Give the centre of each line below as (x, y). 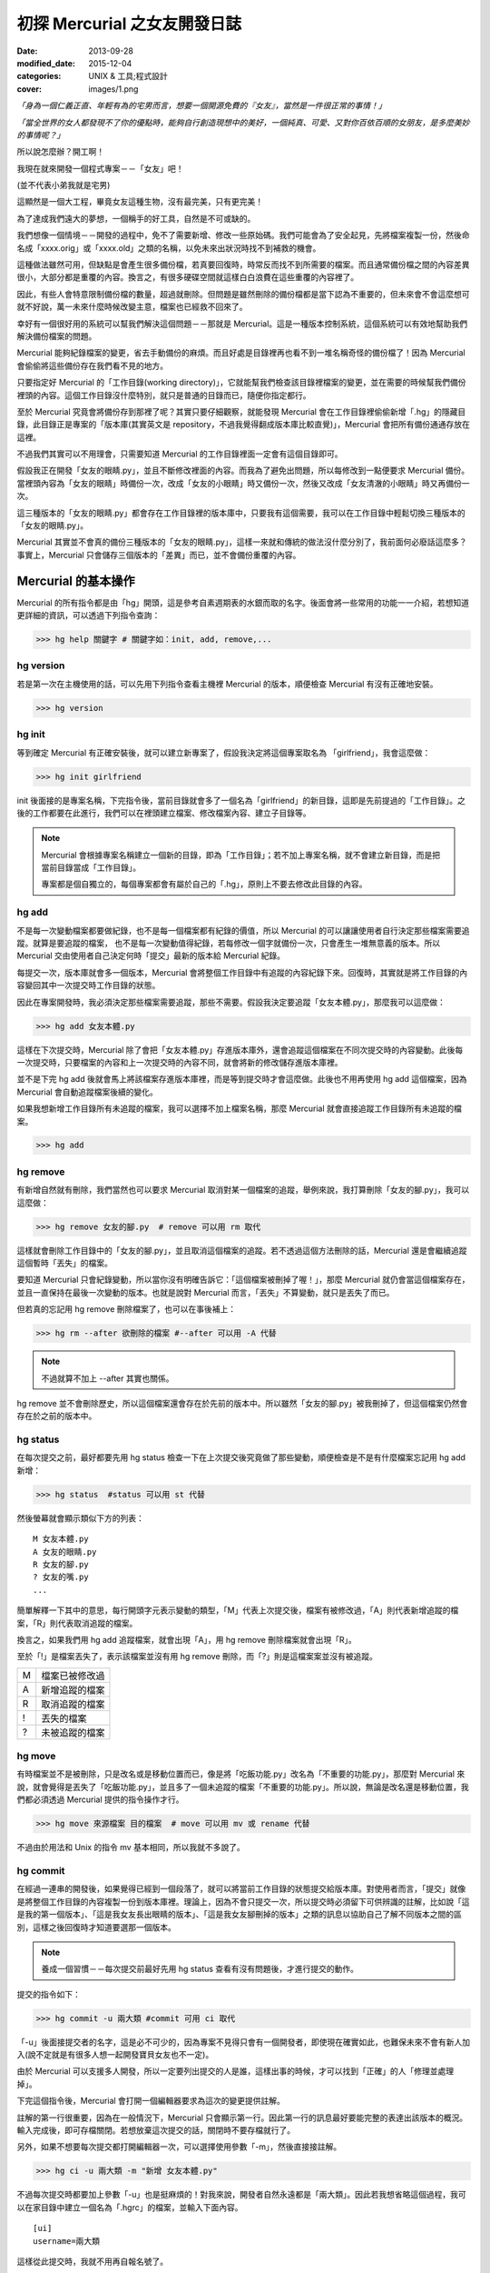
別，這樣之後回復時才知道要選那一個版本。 (96, 1927)
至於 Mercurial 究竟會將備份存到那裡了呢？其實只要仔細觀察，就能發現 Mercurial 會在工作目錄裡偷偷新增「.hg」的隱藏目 (241, 411)
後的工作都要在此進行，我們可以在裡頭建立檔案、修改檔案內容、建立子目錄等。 (164, 813)
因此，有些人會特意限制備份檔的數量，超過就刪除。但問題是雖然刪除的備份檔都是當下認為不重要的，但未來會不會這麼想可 (243, 294)
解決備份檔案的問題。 (57, 335)
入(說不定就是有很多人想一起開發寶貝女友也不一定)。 (115, 2055)
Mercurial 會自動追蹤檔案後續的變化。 (88, 1092)
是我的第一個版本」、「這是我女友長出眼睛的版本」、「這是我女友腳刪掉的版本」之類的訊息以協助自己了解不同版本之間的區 (239, 1915)
